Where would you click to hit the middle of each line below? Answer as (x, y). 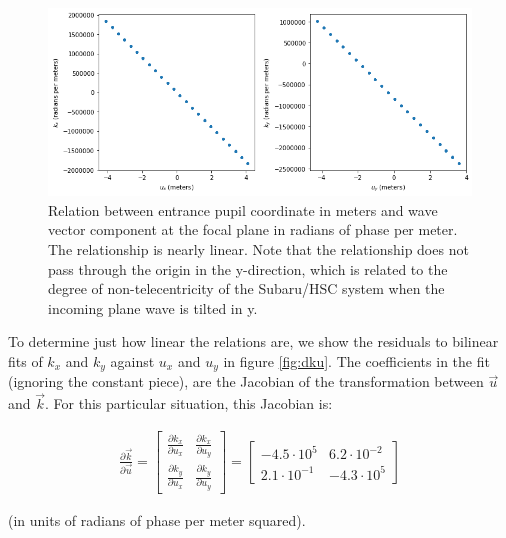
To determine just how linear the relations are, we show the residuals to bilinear (253, 341)
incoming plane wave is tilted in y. (153, 307)
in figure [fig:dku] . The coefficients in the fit (356, 360)
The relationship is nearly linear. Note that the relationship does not (258, 248)
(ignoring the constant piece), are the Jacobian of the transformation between (246, 381)
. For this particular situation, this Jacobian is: (189, 403)
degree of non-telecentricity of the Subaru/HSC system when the (246, 288)
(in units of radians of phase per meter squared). (157, 519)
